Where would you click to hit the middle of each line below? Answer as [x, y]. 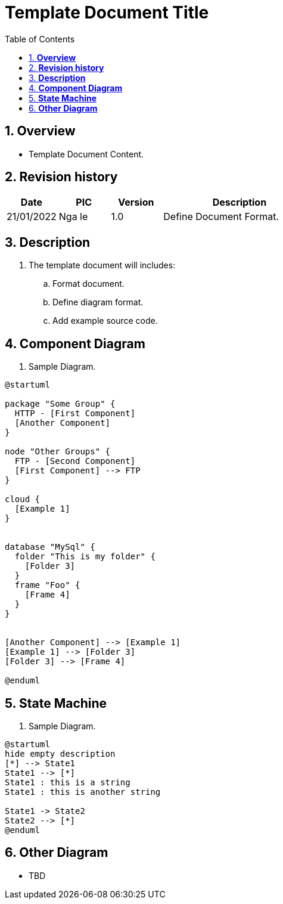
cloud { [23, 499]
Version [136, 202]
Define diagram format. [98, 302]
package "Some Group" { [60, 404]
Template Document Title [107, 13]
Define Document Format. [221, 217]
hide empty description [60, 753]
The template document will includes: [102, 265]
